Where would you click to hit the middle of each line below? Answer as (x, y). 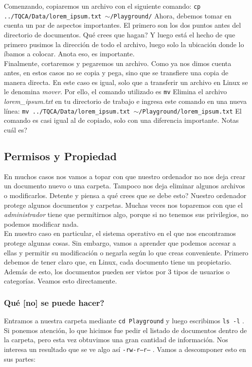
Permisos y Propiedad (60, 156)
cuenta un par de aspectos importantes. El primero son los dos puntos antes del (123, 25)
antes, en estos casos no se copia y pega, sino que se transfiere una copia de (116, 73)
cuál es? (16, 129)
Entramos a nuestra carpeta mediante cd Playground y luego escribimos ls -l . (124, 321)
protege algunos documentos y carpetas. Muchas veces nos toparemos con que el (123, 205)
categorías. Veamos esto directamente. (61, 281)
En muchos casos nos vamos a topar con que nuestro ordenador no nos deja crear (125, 176)
